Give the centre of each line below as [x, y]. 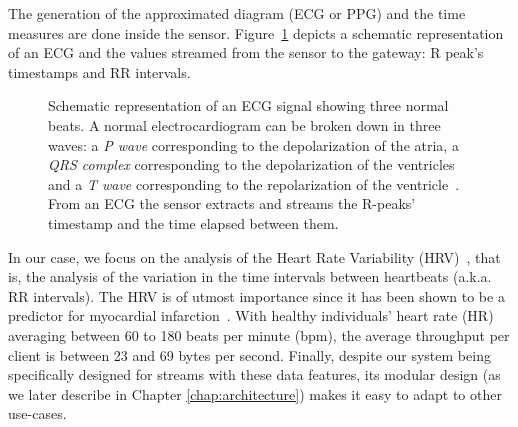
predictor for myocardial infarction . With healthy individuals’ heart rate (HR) [251, 315]
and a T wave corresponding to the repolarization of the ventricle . [254, 183]
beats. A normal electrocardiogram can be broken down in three [244, 124]
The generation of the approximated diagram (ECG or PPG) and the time [237, 13]
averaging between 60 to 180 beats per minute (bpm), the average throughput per [259, 334]
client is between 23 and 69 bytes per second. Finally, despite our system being [249, 354]
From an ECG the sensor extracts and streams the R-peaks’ [232, 203]
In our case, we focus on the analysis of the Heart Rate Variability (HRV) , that [254, 256]
